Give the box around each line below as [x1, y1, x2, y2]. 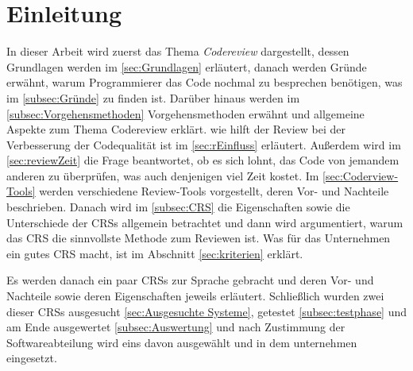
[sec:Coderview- [322, 167, 399, 184]
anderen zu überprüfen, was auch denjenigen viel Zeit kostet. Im [6, 167, 319, 184]
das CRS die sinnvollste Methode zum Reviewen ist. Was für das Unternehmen [6, 230, 391, 246]
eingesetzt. [6, 350, 57, 366]
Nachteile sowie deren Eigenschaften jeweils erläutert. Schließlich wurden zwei [6, 288, 384, 304]
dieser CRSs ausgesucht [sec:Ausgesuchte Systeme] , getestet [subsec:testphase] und [6, 303, 407, 319]
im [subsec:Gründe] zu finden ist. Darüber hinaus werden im [6, 89, 300, 106]
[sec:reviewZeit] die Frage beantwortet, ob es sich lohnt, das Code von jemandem [6, 152, 399, 168]
